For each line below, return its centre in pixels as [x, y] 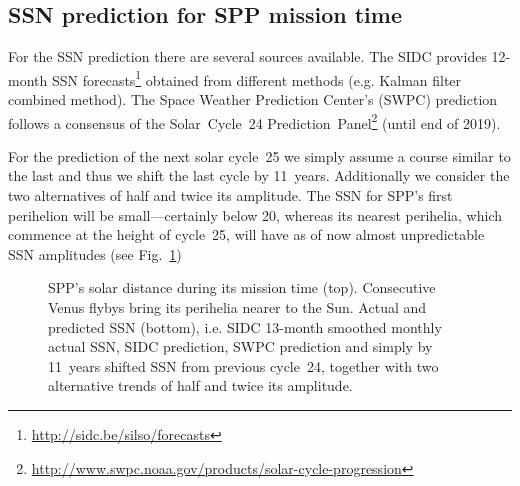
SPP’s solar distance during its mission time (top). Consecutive [242, 287]
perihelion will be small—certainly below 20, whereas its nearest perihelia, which [255, 214]
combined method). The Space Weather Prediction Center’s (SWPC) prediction [253, 99]
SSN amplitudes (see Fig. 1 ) [95, 253]
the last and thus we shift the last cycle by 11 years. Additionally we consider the [259, 175]
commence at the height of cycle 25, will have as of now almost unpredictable [246, 234]
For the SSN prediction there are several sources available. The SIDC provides [247, 56]
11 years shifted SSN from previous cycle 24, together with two [243, 365]
